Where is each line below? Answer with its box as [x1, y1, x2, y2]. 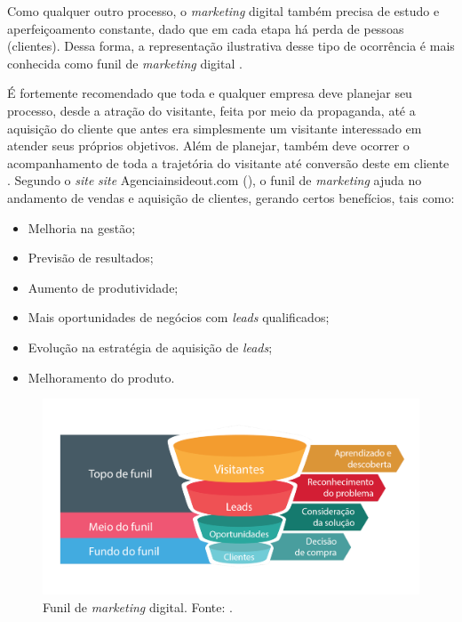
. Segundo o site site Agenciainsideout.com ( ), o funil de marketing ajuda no [7, 171, 422, 190]
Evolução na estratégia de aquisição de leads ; [28, 337, 273, 356]
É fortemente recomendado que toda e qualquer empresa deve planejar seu [7, 84, 412, 102]
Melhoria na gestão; [28, 218, 136, 237]
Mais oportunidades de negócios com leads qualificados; [28, 308, 330, 327]
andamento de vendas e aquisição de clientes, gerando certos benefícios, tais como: [7, 188, 455, 206]
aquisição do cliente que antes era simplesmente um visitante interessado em [7, 118, 422, 137]
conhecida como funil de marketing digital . [7, 53, 243, 72]
